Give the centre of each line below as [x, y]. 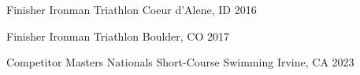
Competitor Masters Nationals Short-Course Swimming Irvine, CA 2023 [180, 62]
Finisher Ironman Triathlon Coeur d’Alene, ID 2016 [132, 9]
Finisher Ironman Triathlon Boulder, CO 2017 [118, 36]
